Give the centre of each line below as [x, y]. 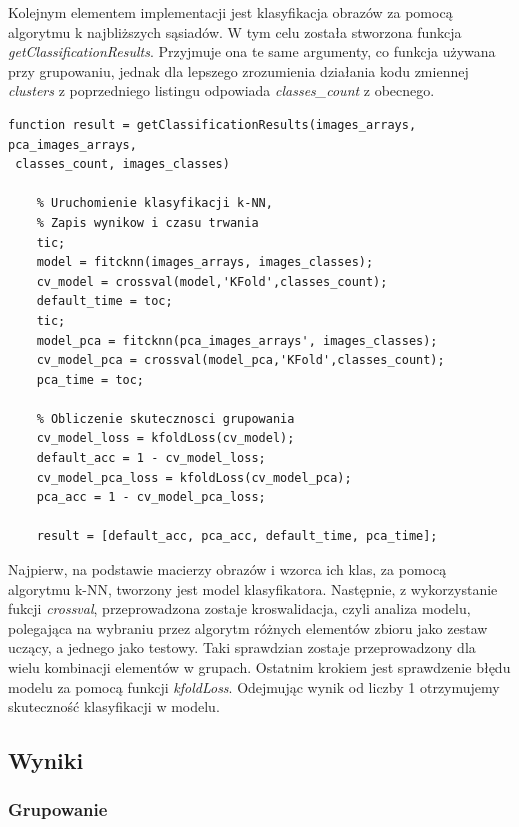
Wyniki [46, 760]
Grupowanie [58, 809]
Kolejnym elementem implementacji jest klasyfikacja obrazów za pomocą [230, 12]
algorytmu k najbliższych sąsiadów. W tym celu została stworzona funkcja [235, 31]
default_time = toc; [104, 301]
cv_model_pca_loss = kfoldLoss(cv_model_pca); [194, 477]
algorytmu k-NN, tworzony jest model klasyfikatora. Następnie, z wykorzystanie [253, 588]
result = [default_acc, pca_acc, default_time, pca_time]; [237, 536]
